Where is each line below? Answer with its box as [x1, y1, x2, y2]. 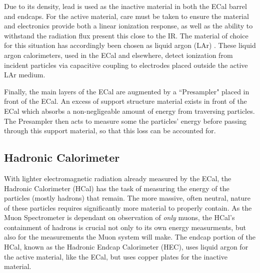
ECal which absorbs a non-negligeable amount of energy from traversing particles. [4, 105, 255, 116]
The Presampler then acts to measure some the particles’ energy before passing [4, 115, 247, 126]
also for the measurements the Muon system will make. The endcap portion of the [4, 232, 255, 242]
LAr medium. [4, 69, 45, 80]
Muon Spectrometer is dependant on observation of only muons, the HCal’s [4, 212, 235, 223]
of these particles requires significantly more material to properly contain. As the [4, 202, 252, 213]
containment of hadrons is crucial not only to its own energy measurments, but [4, 222, 246, 232]
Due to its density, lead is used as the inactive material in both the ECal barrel [4, 1, 247, 11]
